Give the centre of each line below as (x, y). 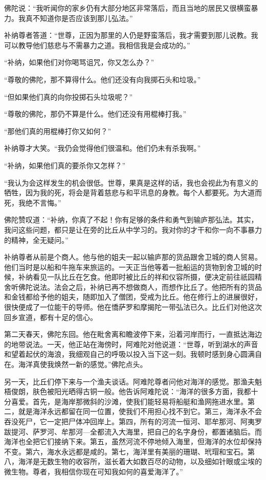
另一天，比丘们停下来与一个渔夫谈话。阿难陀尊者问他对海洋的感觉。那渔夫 (129, 381)
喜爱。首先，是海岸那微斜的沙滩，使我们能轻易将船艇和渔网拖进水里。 (129, 401)
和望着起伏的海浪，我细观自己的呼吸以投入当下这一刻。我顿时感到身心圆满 (129, 354)
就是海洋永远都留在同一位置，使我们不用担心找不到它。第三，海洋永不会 (140, 411)
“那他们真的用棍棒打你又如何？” (58, 131)
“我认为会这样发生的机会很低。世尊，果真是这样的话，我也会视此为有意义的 (131, 182)
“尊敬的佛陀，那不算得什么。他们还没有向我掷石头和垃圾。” (103, 79)
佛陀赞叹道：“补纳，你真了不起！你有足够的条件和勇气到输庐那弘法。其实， (131, 220)
